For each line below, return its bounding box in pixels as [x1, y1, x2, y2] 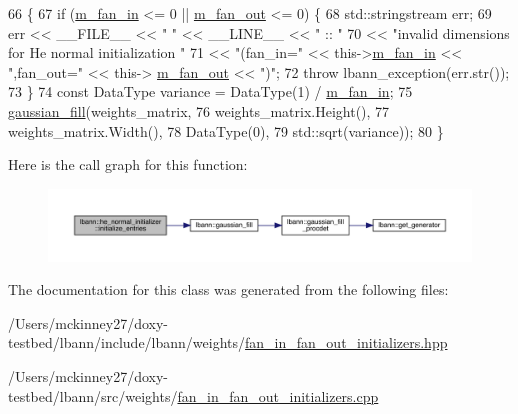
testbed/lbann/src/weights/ [8, 385, 178, 406]
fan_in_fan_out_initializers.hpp [245, 332, 448, 353]
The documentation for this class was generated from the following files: [8, 279, 449, 300]
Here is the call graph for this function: [8, 154, 248, 175]
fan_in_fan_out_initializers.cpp [177, 385, 379, 406]
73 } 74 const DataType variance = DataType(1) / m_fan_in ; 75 [8, 81, 413, 102]
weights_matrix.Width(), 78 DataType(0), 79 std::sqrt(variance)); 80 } [8, 120, 444, 141]
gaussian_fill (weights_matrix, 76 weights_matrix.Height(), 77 [8, 100, 390, 121]
